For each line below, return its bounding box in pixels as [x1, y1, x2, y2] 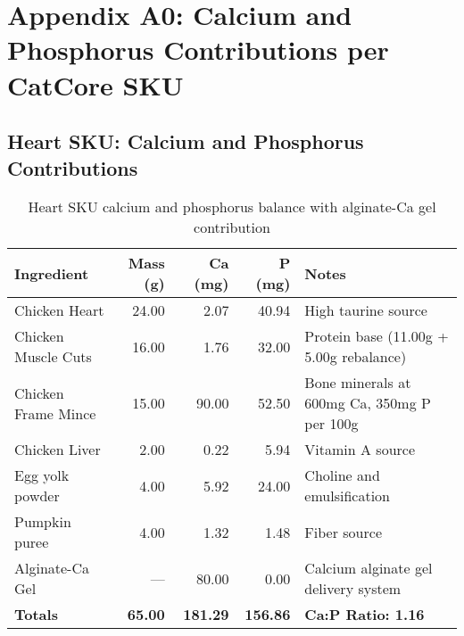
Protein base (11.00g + [304, 326, 449, 347]
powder [14, 485, 60, 507]
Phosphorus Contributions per [7, 31, 389, 68]
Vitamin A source [304, 439, 416, 460]
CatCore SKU [7, 66, 184, 103]
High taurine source [304, 300, 427, 321]
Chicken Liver [14, 439, 101, 460]
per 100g [304, 413, 359, 434]
